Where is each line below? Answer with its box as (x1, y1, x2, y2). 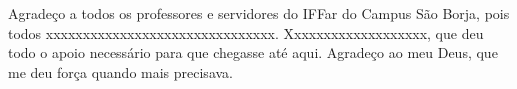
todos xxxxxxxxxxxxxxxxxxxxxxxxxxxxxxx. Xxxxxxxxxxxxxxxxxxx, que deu (8, 22, 484, 43)
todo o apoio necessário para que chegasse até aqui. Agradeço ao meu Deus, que (8, 42, 498, 63)
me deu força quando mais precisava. (8, 61, 233, 82)
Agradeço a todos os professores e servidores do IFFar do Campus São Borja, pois (8, 3, 510, 23)
